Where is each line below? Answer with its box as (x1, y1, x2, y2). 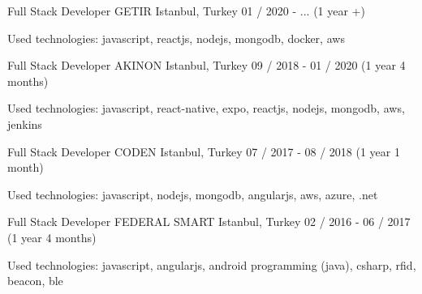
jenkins (7, 115, 42, 132)
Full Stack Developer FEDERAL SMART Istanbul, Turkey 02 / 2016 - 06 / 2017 (7, 213, 411, 230)
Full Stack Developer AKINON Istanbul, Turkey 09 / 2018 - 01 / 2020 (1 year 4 (7, 57, 406, 74)
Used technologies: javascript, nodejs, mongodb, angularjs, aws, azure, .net (7, 185, 378, 202)
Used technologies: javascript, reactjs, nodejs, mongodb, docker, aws (7, 29, 345, 46)
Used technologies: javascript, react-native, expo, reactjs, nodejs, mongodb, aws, (7, 100, 405, 117)
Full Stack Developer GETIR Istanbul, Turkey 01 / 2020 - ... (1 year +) (7, 2, 365, 19)
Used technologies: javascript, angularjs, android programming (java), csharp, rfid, (7, 256, 416, 273)
